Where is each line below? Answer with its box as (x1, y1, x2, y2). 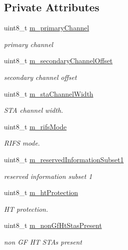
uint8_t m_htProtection (4, 187, 78, 198)
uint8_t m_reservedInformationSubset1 (4, 154, 124, 164)
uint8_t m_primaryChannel (4, 23, 89, 33)
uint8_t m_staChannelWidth (4, 88, 94, 99)
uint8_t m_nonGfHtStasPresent (4, 220, 102, 230)
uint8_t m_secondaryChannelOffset (4, 55, 113, 66)
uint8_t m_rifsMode (4, 121, 67, 131)
